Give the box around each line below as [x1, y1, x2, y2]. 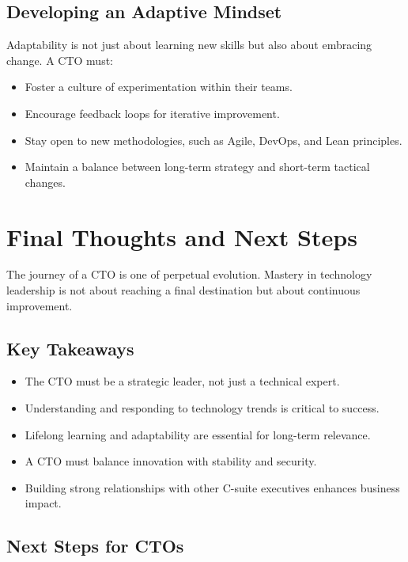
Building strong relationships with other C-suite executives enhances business [25, 479, 400, 496]
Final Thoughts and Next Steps [6, 220, 357, 253]
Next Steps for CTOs [6, 534, 184, 558]
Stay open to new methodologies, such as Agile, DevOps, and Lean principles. [25, 131, 402, 148]
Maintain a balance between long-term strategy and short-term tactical [25, 158, 370, 175]
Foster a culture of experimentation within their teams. [25, 78, 293, 95]
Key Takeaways [6, 336, 134, 360]
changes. [25, 173, 66, 190]
